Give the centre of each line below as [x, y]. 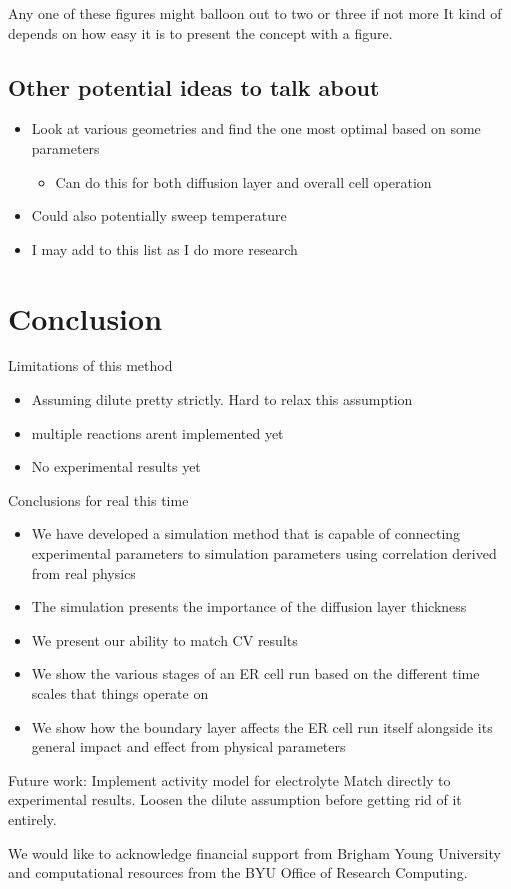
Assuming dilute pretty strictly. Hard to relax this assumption [222, 399]
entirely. [32, 818]
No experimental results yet [116, 466]
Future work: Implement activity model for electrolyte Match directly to [229, 779]
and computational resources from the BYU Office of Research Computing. [238, 872]
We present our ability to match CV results [164, 639]
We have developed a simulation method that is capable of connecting [246, 533]
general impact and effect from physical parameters [188, 746]
